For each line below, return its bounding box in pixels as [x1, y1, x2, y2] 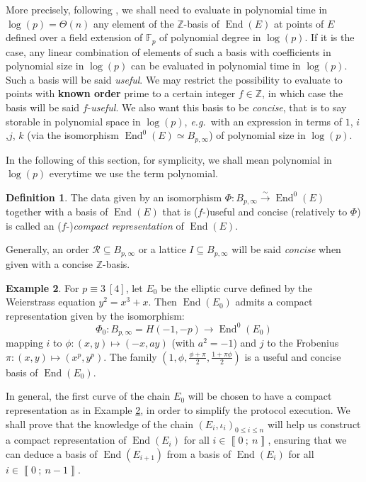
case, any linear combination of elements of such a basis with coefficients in [6, 44, 331, 59]
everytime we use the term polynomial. [49, 166, 218, 181]
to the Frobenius [267, 335, 339, 350]
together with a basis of [6, 204, 108, 219]
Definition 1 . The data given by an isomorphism [6, 189, 222, 204]
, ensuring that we [268, 432, 347, 447]
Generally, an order [6, 242, 89, 257]
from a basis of [166, 447, 231, 461]
